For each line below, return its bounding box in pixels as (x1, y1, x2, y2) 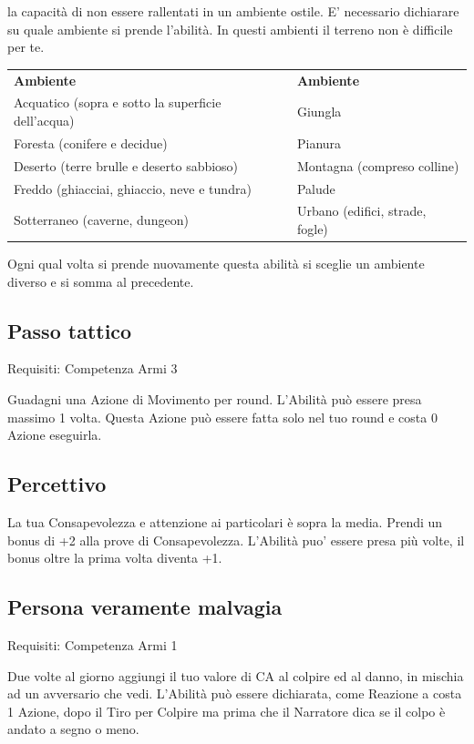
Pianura (296, 133, 342, 152)
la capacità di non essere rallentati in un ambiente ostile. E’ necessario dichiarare (7, 2, 459, 20)
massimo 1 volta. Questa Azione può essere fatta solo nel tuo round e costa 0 (7, 407, 438, 426)
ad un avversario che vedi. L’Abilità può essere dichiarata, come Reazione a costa (7, 684, 462, 703)
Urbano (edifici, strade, (296, 201, 427, 220)
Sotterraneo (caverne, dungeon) (14, 210, 189, 229)
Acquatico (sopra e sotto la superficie (14, 93, 222, 112)
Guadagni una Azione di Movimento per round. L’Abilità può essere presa (7, 390, 422, 409)
